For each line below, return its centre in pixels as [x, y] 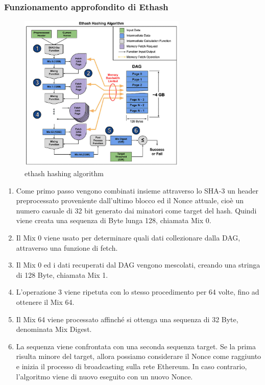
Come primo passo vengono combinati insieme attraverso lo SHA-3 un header [137, 190]
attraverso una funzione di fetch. [67, 247]
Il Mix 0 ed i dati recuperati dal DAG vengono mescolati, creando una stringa [138, 265]
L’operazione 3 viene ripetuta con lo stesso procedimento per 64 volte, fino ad [138, 292]
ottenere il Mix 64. [45, 302]
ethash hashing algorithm [64, 173]
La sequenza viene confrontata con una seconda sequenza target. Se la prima [136, 346]
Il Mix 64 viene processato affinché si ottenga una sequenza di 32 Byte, [127, 319]
